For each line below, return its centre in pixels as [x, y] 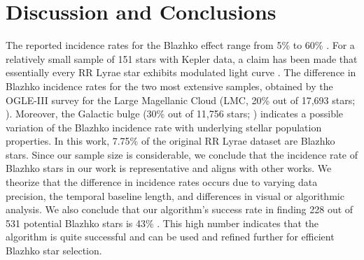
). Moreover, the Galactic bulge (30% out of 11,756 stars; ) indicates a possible [175, 114]
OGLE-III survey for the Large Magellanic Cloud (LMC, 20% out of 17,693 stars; [181, 100]
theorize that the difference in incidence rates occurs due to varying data [162, 182]
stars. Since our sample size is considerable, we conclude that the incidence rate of [182, 154]
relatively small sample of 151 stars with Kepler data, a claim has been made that [182, 58]
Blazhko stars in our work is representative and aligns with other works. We [169, 168]
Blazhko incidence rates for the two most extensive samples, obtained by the [169, 86]
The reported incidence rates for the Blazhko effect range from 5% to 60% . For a [180, 45]
